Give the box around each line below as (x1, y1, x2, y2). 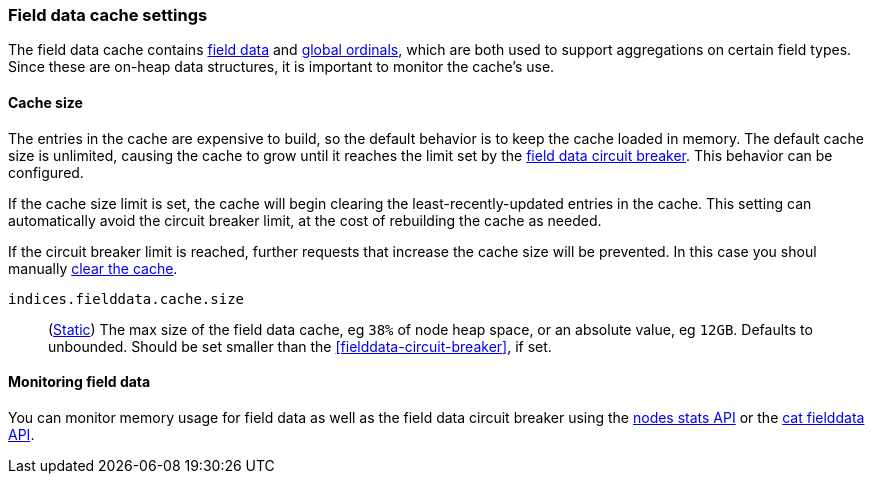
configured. (8, 163, 84, 181)
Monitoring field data (8, 373, 151, 391)
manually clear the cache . (8, 259, 178, 277)
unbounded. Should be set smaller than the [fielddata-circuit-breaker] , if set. (48, 337, 552, 355)
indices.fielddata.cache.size (8, 290, 245, 307)
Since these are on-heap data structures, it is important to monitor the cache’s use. (8, 58, 555, 76)
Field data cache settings (8, 5, 208, 25)
